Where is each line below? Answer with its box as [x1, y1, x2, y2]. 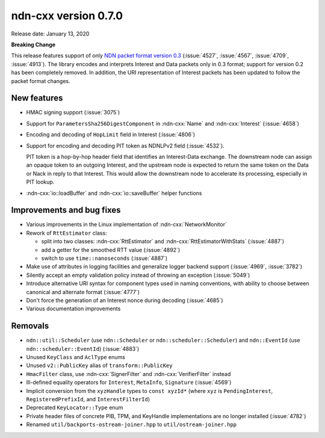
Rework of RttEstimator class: [26, 229, 108, 236]
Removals [11, 321, 49, 331]
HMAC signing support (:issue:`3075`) [26, 109, 120, 116]
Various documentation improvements [26, 305, 121, 312]
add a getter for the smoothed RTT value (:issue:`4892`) [41, 246, 181, 253]
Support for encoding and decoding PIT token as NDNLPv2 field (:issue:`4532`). [26, 142, 225, 149]
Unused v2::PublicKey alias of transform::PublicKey [26, 362, 173, 369]
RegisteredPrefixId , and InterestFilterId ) [26, 395, 150, 403]
